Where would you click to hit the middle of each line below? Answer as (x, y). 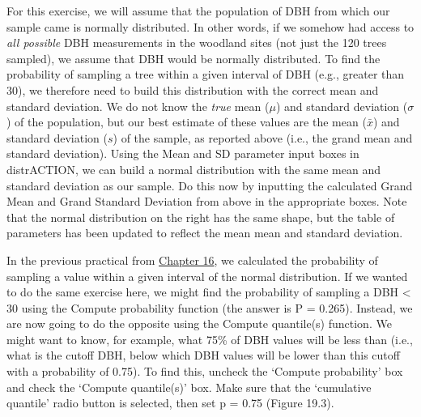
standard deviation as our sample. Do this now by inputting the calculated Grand (210, 185)
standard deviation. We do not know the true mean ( (138, 106)
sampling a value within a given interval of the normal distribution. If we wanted (207, 276)
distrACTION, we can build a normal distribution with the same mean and (193, 169)
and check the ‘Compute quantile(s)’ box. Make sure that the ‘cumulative (189, 387)
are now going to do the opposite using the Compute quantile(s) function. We (199, 323)
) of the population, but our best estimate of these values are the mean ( (187, 122)
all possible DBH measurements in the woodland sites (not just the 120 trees (197, 43)
